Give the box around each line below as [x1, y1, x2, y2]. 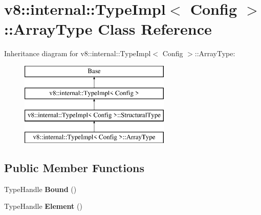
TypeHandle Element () [4, 201, 82, 211]
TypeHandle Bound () [4, 183, 77, 194]
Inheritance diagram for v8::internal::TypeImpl [4, 48, 151, 59]
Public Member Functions [4, 160, 144, 176]
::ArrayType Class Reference [4, 18, 212, 39]
